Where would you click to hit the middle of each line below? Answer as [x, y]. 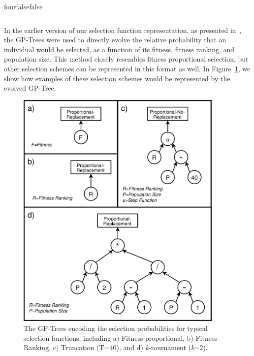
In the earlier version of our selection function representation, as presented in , [123, 30]
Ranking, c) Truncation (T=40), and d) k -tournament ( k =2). [116, 347]
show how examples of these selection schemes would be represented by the [117, 78]
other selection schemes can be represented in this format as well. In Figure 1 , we [127, 68]
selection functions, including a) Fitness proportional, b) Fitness [120, 338]
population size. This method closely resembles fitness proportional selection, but [126, 59]
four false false [23, 6]
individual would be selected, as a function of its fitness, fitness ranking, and [119, 49]
